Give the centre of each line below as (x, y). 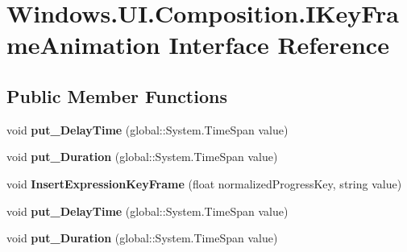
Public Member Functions (117, 95)
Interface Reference (279, 45)
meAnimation (83, 45)
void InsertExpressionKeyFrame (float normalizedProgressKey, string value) (204, 183)
